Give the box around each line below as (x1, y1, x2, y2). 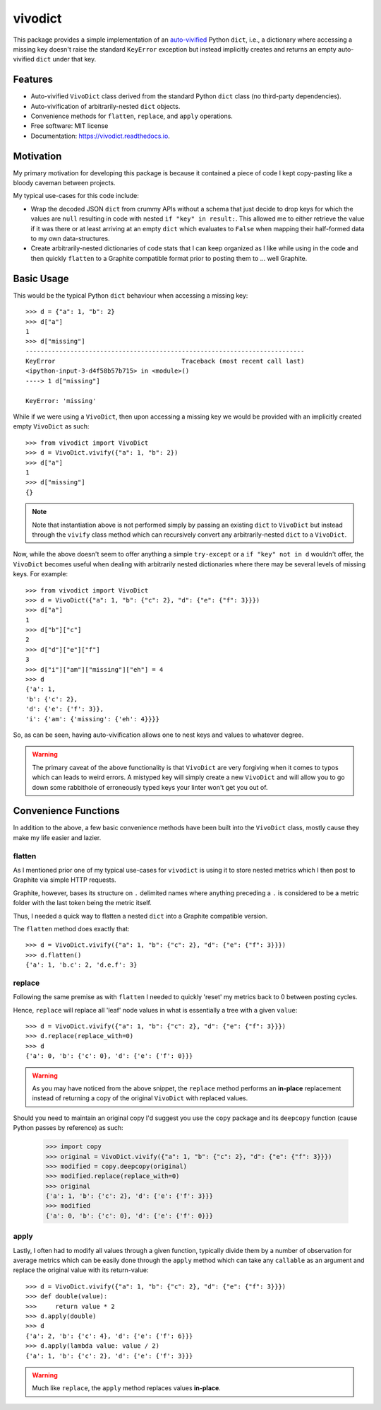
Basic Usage (13, 272, 69, 284)
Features (13, 74, 53, 86)
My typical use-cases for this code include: (13, 192, 139, 200)
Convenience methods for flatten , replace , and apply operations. (30, 112, 233, 120)
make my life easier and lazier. (13, 833, 102, 841)
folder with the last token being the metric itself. (13, 899, 152, 907)
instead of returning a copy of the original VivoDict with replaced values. (32, 1094, 248, 1102)
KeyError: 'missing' (25, 397, 97, 404)
